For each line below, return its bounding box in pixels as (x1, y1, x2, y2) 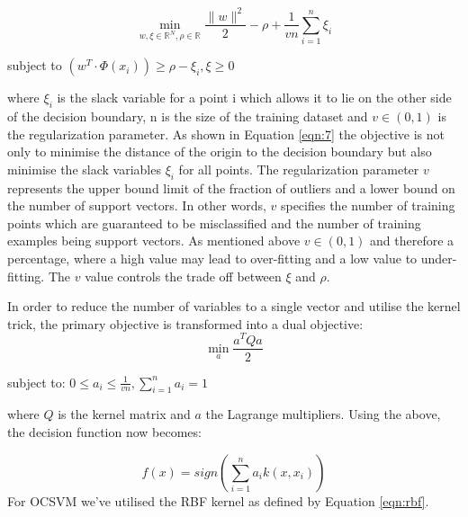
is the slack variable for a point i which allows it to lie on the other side (57, 88, 452, 107)
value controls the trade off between (85, 266, 282, 285)
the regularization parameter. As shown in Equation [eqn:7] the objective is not (7, 124, 445, 143)
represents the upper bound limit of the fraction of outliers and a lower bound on (7, 178, 455, 197)
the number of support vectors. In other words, (7, 196, 266, 215)
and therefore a (370, 231, 454, 250)
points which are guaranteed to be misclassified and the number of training (7, 213, 421, 232)
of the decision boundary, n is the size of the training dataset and (7, 107, 368, 126)
